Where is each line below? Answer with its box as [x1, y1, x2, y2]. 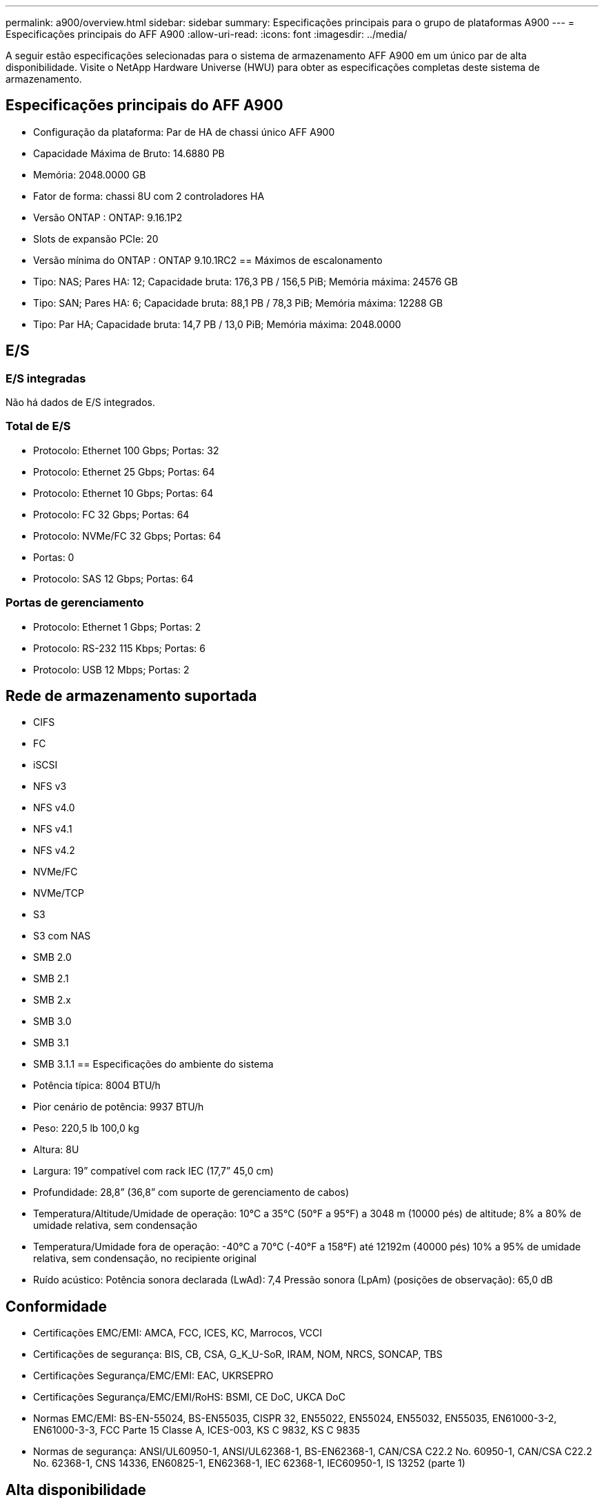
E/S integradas [6, 371, 86, 385]
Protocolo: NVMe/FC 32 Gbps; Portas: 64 [33, 529, 221, 542]
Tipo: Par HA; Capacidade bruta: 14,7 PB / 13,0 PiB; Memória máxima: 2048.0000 [33, 318, 401, 330]
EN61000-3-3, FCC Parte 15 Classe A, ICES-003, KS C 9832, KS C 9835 [33, 1424, 361, 1436]
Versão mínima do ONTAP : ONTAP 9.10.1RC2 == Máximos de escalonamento [33, 254, 383, 266]
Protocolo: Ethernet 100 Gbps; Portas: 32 [33, 444, 219, 456]
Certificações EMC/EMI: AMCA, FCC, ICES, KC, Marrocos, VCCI [33, 1327, 323, 1339]
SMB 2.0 [33, 951, 72, 964]
